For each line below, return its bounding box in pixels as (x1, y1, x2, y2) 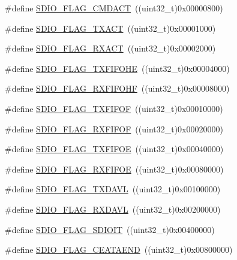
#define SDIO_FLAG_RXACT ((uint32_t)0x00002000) (5, 42, 216, 55)
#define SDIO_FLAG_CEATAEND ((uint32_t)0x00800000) (5, 243, 233, 256)
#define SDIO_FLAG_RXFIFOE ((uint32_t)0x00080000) (5, 162, 224, 175)
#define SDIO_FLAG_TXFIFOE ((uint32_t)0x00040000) (5, 143, 224, 155)
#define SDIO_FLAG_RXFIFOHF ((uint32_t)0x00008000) (5, 82, 230, 95)
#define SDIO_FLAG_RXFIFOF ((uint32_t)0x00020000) (5, 122, 223, 135)
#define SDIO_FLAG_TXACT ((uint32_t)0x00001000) (5, 22, 216, 34)
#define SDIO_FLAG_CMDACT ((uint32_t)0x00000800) (5, 2, 223, 14)
